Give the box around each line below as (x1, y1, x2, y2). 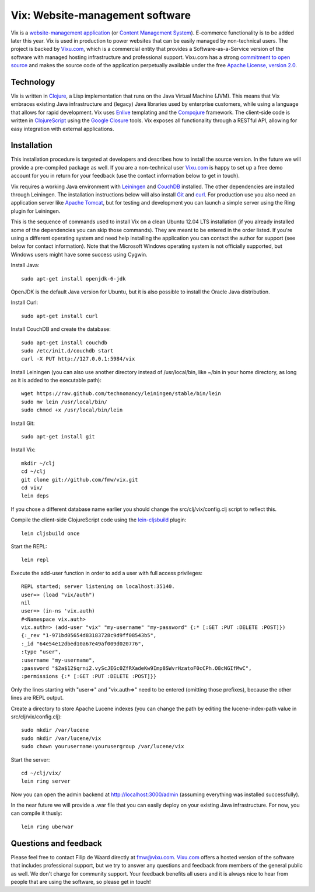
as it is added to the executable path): (10, 377, 101, 384)
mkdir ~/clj (21, 459, 55, 466)
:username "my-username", (21, 656, 96, 663)
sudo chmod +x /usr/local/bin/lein (21, 407, 123, 413)
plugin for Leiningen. (10, 208, 61, 215)
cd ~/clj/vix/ (21, 769, 61, 776)
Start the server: (10, 756, 50, 763)
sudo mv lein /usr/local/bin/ (21, 398, 108, 405)
